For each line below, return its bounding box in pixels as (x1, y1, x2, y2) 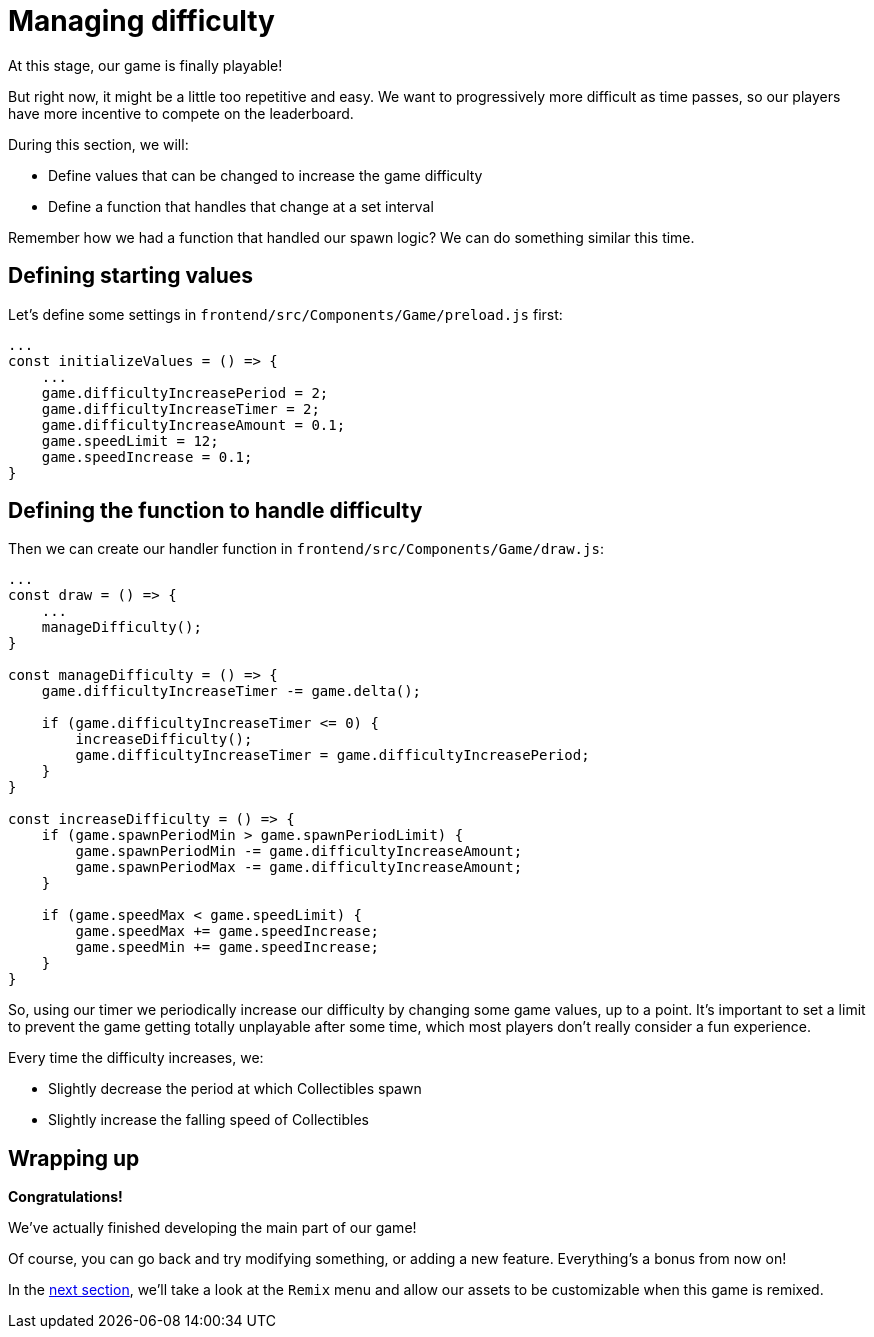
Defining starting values (8, 263, 253, 289)
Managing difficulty (8, 4, 275, 38)
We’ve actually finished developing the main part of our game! (8, 1219, 417, 1237)
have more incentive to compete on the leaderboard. (8, 104, 354, 122)
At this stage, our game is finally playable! (8, 56, 283, 74)
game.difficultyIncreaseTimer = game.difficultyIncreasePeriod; (75, 747, 590, 764)
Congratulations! (8, 1188, 123, 1206)
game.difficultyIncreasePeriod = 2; (41, 384, 329, 401)
